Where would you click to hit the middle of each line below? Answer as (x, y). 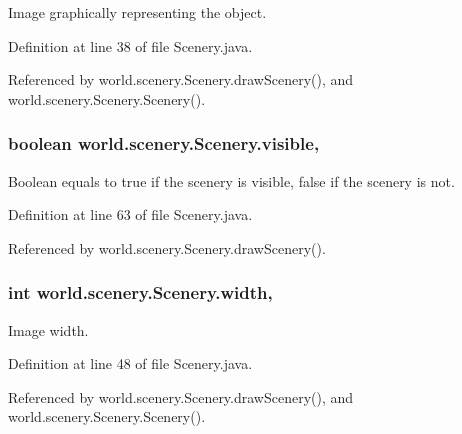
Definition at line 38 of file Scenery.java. (130, 45)
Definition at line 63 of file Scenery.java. (130, 214)
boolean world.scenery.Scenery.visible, (164, 143)
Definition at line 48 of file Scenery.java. (130, 363)
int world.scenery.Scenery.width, (140, 292)
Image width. (48, 329)
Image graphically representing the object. (137, 12)
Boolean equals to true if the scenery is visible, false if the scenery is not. (231, 180)
